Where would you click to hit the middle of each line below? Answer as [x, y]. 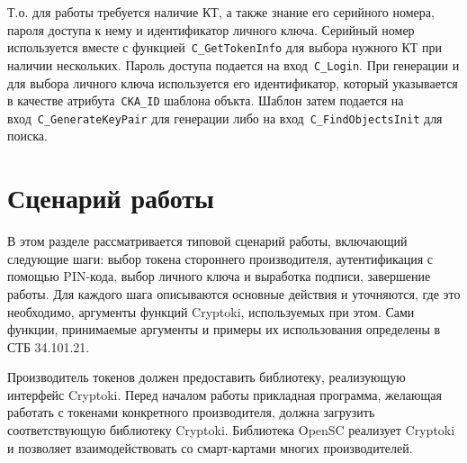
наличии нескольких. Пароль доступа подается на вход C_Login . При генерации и [233, 64]
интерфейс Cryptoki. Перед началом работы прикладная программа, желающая [225, 394]
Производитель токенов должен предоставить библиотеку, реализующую [207, 377]
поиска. [27, 136]
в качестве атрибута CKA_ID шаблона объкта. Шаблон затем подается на [206, 100]
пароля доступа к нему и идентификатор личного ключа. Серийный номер [211, 29]
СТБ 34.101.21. [49, 346]
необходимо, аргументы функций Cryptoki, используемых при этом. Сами [211, 311]
